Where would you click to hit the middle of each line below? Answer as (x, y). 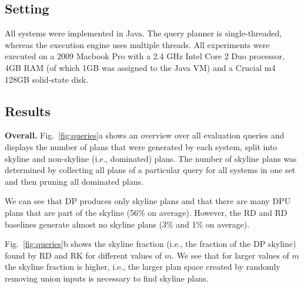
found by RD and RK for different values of (83, 255)
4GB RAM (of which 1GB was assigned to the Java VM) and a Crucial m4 (140, 67)
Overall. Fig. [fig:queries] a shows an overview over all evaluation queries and (145, 135)
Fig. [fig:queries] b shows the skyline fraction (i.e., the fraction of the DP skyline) (151, 244)
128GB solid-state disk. (47, 79)
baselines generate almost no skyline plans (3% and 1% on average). (127, 224)
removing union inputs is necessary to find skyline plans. (107, 278)
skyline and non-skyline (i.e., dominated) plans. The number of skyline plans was (151, 158)
